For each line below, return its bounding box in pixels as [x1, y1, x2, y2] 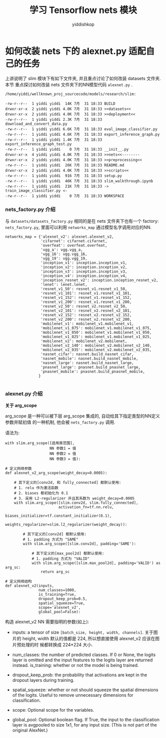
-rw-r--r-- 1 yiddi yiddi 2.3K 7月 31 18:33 [5, 117, 103, 122]
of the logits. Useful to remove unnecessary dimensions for [12, 692, 134, 698]
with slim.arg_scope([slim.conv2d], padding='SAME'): [23, 542, 136, 547]
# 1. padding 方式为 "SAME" [23, 537, 79, 542]
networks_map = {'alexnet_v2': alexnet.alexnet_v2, [5, 234, 114, 239]
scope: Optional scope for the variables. [12, 707, 95, 713]
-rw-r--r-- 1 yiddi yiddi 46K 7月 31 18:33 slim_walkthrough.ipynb [5, 179, 154, 184]
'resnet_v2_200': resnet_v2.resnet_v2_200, [40, 317, 132, 322]
